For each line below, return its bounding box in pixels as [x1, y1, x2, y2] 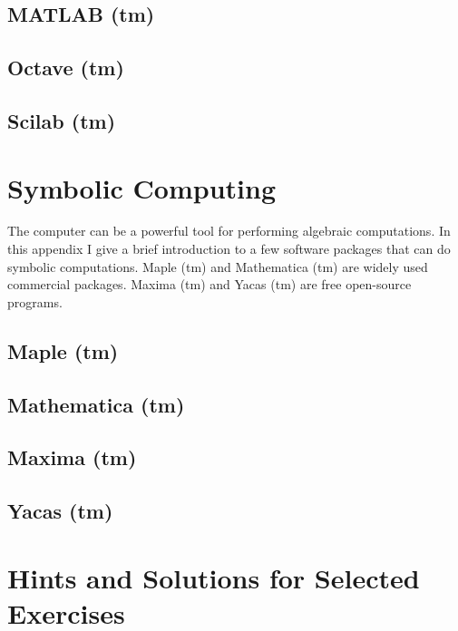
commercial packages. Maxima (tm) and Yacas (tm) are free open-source [7, 275, 412, 294]
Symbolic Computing [7, 169, 277, 206]
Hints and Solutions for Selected [7, 558, 420, 596]
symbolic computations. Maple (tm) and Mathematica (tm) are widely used [7, 257, 428, 276]
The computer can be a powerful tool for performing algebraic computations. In [7, 221, 451, 240]
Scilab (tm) [7, 106, 116, 134]
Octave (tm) [7, 53, 124, 82]
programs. [7, 292, 63, 311]
